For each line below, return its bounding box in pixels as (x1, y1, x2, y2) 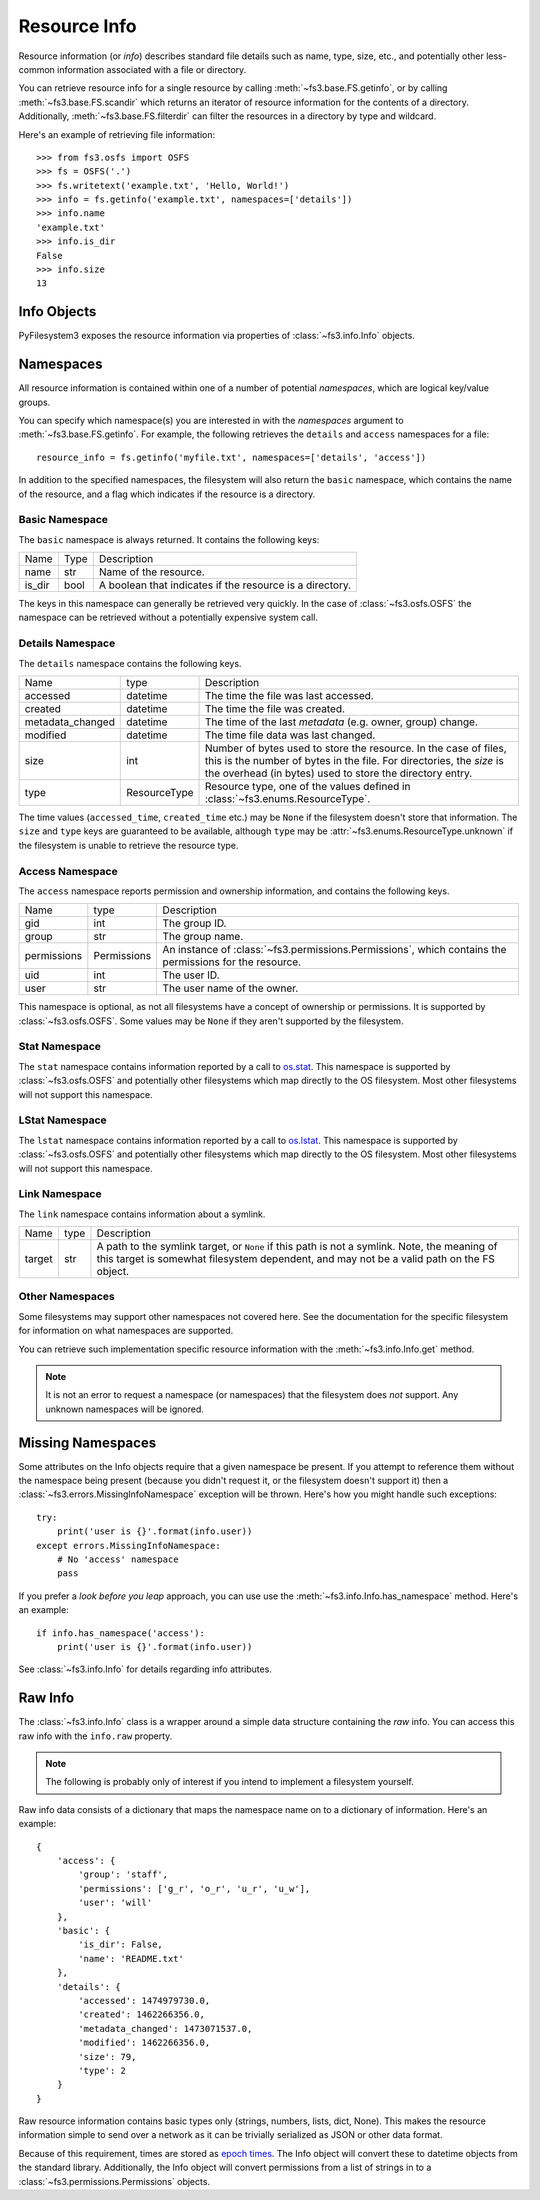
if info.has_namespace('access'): (36, 1627, 205, 1639)
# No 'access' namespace (56, 1554, 179, 1565)
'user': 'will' (78, 1897, 153, 1909)
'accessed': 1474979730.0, (78, 1995, 211, 2006)
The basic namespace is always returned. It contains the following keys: (18, 533, 320, 545)
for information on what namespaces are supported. (18, 1325, 234, 1337)
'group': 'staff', (78, 1869, 169, 1880)
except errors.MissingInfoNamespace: (36, 1540, 222, 1551)
